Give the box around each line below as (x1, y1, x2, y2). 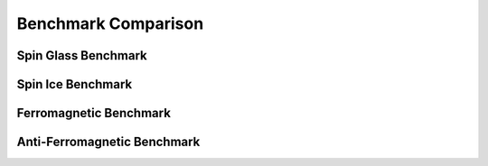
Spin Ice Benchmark (16, 77, 133, 92)
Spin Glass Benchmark (16, 48, 148, 63)
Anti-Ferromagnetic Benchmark (16, 134, 201, 150)
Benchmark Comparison (16, 14, 204, 33)
